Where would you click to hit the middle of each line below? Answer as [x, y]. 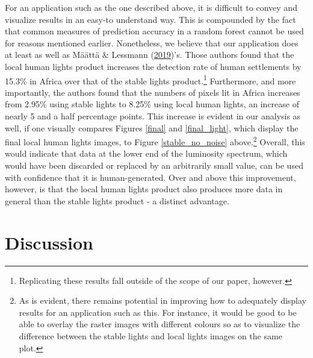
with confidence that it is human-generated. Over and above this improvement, [150, 177]
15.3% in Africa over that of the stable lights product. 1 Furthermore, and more [150, 80]
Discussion [49, 242]
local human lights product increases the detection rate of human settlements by [153, 66]
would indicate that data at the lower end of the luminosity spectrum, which [146, 153]
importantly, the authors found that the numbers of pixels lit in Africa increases [153, 92]
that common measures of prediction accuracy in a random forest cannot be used [154, 31]
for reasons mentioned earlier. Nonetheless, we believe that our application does [152, 42]
